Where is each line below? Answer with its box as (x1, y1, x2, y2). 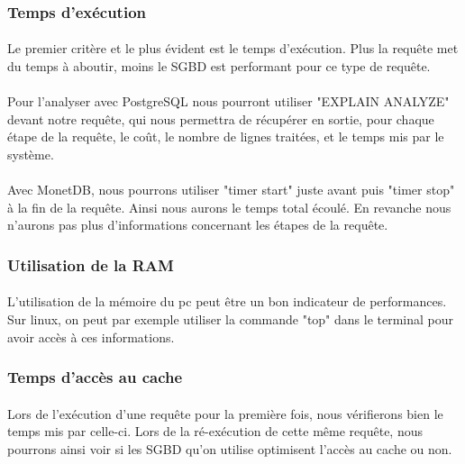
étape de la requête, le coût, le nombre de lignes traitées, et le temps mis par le (7, 127, 444, 146)
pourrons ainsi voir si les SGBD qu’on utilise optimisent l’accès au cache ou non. (7, 439, 452, 458)
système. (7, 145, 54, 163)
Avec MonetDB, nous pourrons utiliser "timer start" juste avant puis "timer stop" (7, 180, 455, 199)
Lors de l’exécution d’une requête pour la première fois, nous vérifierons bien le (7, 404, 443, 423)
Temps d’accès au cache (7, 366, 183, 388)
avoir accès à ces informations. (7, 327, 175, 346)
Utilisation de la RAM (7, 253, 174, 276)
